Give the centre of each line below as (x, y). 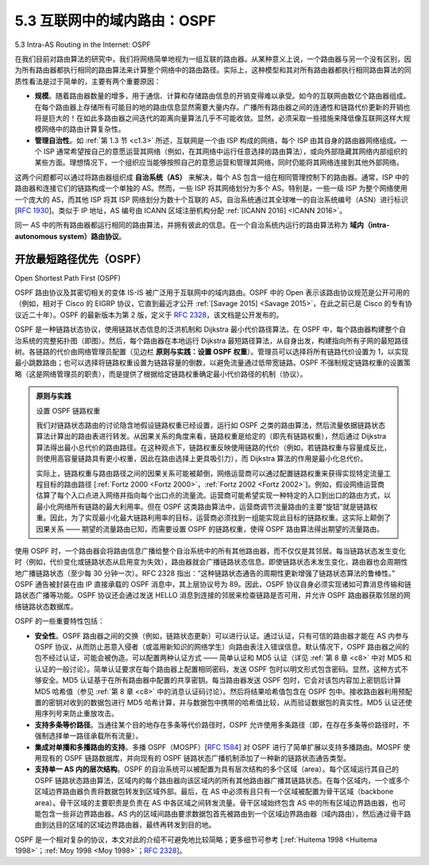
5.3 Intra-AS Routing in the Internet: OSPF (83, 45)
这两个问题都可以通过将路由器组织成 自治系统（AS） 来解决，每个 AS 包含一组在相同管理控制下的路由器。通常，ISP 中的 (212, 177)
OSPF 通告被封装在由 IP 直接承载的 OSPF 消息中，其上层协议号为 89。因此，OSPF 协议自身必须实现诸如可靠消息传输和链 (213, 584)
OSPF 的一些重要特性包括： (60, 621)
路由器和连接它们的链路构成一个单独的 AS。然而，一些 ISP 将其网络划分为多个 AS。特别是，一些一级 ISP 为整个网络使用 (211, 188)
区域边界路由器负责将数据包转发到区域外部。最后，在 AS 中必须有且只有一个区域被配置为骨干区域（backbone (214, 792)
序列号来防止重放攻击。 (79, 714)
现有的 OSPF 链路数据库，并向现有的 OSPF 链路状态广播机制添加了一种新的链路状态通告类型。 (196, 758)
